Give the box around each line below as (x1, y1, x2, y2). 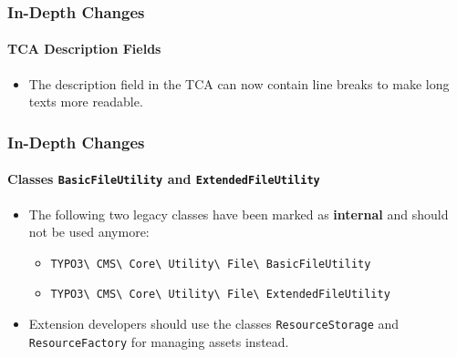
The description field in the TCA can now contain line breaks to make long (28, 74, 450, 93)
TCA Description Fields (7, 39, 161, 58)
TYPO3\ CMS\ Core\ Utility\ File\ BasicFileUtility (50, 257, 371, 270)
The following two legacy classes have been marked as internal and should (28, 204, 449, 223)
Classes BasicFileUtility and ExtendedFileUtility (7, 169, 320, 189)
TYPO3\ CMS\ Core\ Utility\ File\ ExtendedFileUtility (50, 288, 390, 301)
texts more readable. (28, 92, 143, 111)
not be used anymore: (28, 222, 150, 241)
